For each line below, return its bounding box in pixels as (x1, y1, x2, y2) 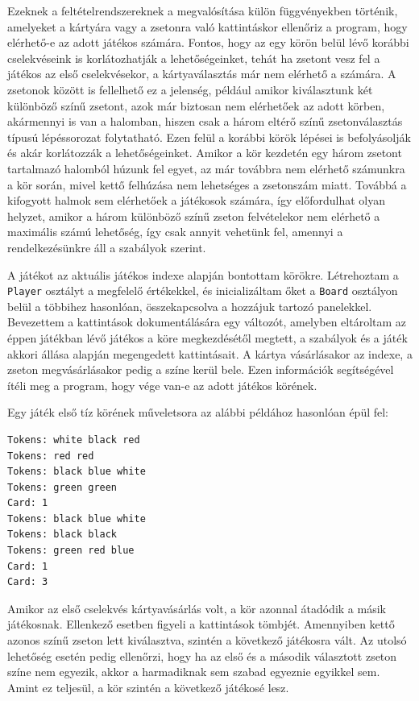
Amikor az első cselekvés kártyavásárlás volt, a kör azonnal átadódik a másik (7, 599, 386, 616)
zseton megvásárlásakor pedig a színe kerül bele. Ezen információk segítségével (7, 361, 394, 378)
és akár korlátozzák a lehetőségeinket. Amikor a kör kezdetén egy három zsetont (7, 144, 402, 161)
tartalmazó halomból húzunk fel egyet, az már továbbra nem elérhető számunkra (7, 160, 405, 176)
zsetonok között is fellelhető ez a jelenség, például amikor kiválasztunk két (7, 81, 373, 97)
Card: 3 (7, 576, 48, 588)
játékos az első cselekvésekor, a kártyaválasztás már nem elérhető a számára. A (7, 65, 396, 82)
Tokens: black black (7, 529, 118, 541)
